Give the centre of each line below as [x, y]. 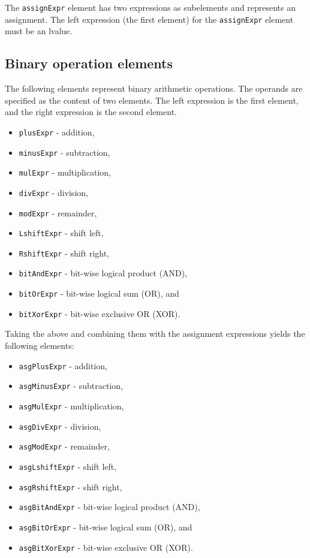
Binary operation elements [89, 63]
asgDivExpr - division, [60, 426]
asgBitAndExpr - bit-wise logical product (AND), [109, 507]
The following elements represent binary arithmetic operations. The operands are [154, 88]
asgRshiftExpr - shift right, [70, 486]
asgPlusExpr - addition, [63, 365]
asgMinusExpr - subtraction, [71, 386]
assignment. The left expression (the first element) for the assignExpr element [149, 19]
